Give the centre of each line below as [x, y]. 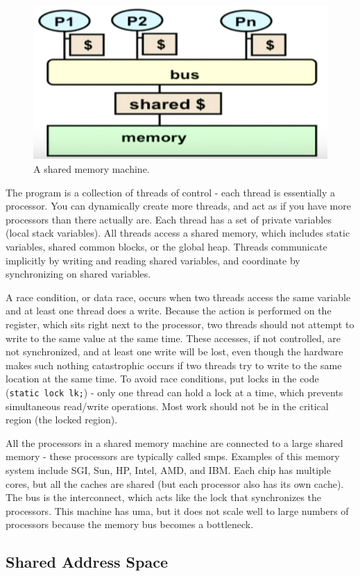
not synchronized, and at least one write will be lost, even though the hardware [174, 351]
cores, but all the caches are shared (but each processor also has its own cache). [175, 483]
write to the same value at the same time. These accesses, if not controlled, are [173, 338]
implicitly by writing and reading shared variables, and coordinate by [153, 260]
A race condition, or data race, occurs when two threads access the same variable [178, 297]
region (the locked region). [62, 420]
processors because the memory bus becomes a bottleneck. [130, 524]
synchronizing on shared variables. [78, 274]
